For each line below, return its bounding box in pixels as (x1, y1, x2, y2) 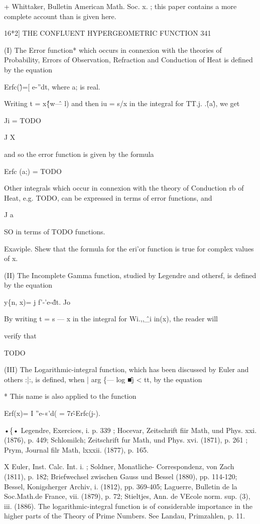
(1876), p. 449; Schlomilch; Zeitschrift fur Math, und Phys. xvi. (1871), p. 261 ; (4, 434, 248, 445)
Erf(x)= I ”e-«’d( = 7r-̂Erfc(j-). (4, 408, 100, 418)
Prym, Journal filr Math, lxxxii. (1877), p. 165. (4, 444, 149, 455)
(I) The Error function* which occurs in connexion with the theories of (4, 44, 222, 55)
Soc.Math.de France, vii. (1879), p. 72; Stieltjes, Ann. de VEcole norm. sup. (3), (4, 491, 250, 501)
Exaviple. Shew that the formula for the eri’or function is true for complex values (4, 243, 254, 253)
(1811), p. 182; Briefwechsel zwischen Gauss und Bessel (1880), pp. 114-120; (4, 471, 237, 481)
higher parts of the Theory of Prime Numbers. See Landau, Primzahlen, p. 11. (4, 510, 245, 521)
